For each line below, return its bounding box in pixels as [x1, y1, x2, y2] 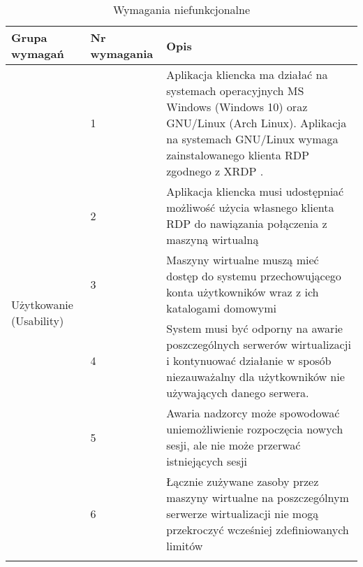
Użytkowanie [11, 296, 73, 313]
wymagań [11, 45, 64, 62]
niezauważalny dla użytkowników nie [166, 368, 345, 385]
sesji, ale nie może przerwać [166, 437, 301, 453]
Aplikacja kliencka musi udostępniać [166, 183, 344, 199]
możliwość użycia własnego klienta [166, 199, 334, 215]
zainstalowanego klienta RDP [166, 147, 309, 163]
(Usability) [11, 312, 64, 329]
